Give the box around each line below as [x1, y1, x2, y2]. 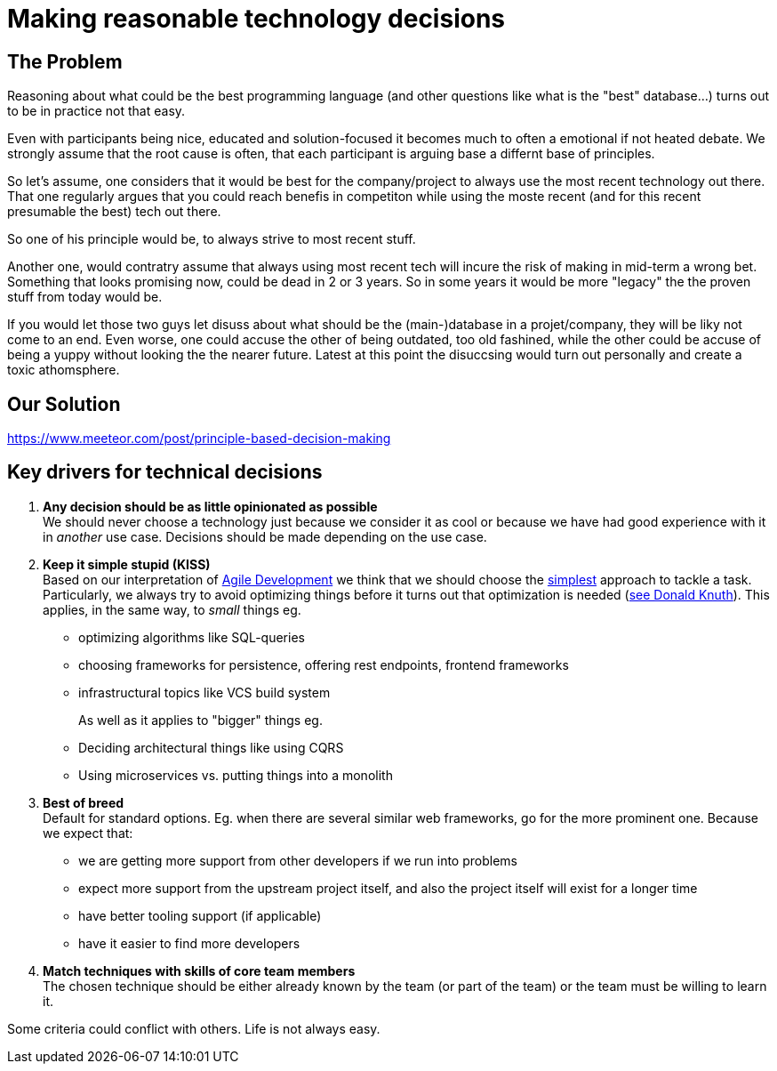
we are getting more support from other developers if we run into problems [78, 852, 517, 868]
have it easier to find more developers [78, 935, 300, 951]
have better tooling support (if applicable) [78, 907, 322, 923]
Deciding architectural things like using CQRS [78, 739, 344, 755]
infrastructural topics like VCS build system [78, 684, 331, 700]
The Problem [7, 50, 123, 73]
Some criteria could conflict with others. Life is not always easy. [7, 1020, 380, 1036]
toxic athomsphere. [7, 362, 120, 378]
